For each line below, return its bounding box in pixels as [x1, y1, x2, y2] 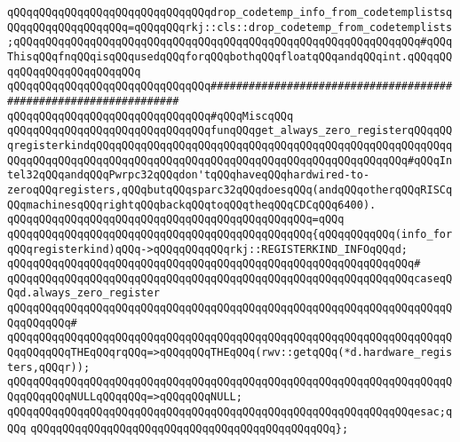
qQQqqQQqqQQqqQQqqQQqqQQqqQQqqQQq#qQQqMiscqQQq [7, 109, 294, 122]
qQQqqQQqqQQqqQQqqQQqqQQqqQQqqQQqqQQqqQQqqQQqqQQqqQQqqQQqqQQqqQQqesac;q [7, 405, 453, 418]
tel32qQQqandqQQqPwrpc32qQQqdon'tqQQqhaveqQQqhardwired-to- [7, 169, 370, 182]
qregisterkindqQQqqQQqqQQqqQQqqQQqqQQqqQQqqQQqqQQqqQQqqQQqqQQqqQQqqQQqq [7, 138, 453, 152]
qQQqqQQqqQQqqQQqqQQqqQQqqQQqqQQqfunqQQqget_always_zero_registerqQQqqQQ [7, 124, 453, 138]
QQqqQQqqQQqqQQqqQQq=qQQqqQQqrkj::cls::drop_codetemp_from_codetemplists [7, 20, 453, 34]
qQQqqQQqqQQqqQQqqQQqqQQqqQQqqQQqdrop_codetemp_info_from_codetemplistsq [7, 6, 453, 19]
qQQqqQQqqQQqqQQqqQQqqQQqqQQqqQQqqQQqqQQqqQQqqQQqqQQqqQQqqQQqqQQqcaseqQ [7, 272, 453, 285]
